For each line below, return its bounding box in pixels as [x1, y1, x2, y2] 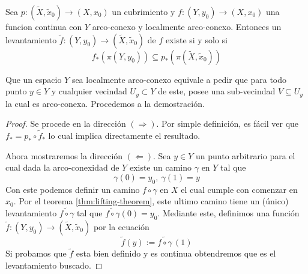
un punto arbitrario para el [195, 149, 295, 162]
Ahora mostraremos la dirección [5, 149, 123, 162]
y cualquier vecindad [51, 85, 127, 97]
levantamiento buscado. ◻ [5, 258, 103, 271]
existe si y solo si [165, 33, 228, 46]
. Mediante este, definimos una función [157, 207, 300, 219]
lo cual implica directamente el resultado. [48, 129, 201, 142]
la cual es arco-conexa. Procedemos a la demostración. [5, 97, 205, 109]
